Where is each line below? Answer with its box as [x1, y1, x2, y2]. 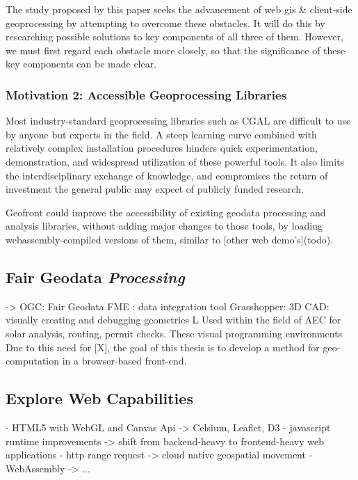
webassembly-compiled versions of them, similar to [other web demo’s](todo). [6, 232, 334, 246]
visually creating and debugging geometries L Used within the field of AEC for [6, 312, 341, 327]
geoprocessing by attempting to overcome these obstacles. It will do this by [6, 15, 325, 30]
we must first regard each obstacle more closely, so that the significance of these [6, 42, 345, 57]
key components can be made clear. [6, 56, 157, 71]
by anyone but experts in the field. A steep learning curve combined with [6, 127, 317, 141]
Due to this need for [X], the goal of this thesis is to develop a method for [6, 339, 320, 354]
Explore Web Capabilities [6, 387, 193, 409]
